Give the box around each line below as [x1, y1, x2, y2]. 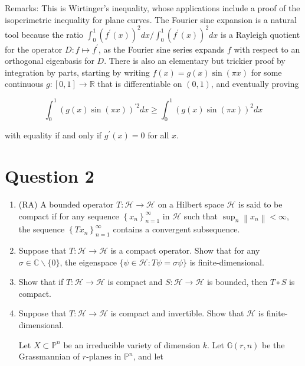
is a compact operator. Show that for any [110, 244, 260, 257]
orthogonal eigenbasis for [5, 54, 94, 67]
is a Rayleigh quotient [221, 28, 300, 40]
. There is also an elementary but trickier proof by [104, 54, 286, 67]
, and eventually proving [211, 77, 299, 90]
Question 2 [5, 164, 94, 188]
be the [262, 338, 285, 351]
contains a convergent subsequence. [113, 223, 240, 235]
